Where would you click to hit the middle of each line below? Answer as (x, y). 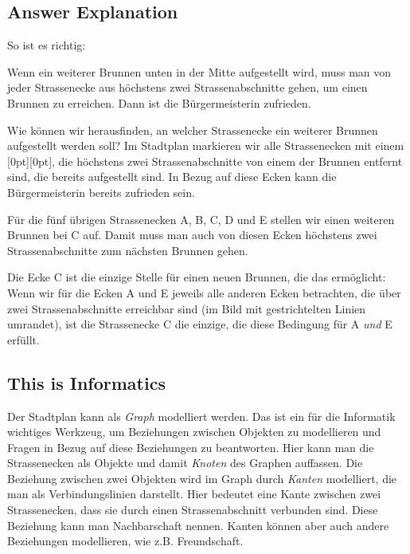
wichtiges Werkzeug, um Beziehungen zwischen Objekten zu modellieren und (194, 432)
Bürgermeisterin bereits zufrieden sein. (101, 192)
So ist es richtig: (47, 45)
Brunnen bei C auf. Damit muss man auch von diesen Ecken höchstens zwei (192, 235)
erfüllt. (23, 339)
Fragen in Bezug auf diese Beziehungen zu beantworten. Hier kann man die (191, 447)
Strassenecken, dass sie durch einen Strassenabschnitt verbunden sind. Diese (193, 510)
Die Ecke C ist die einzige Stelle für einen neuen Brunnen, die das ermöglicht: (197, 277)
